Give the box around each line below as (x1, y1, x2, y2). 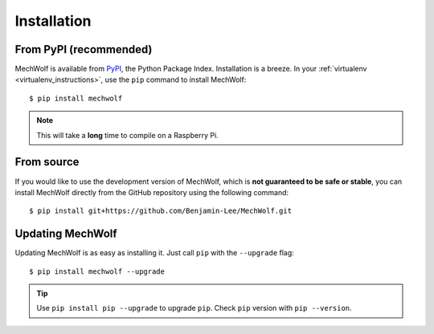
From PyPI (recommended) (14, 43, 153, 56)
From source (14, 155, 80, 169)
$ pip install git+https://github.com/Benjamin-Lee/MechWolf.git (29, 206, 293, 216)
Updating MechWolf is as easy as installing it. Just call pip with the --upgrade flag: (14, 248, 295, 258)
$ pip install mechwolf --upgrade (29, 267, 165, 276)
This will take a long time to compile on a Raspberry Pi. (36, 130, 219, 140)
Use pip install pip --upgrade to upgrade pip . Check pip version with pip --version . (36, 303, 353, 313)
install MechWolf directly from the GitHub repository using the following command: (14, 187, 289, 197)
